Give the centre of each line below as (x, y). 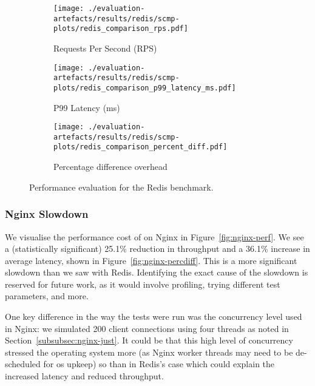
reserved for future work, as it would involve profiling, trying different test (143, 284)
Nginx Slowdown (47, 214)
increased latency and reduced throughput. (84, 376)
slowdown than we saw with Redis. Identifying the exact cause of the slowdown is (157, 272)
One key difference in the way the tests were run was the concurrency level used (154, 317)
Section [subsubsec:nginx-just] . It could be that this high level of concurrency (149, 340)
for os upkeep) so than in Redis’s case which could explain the (159, 364)
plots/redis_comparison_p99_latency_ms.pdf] (145, 88)
